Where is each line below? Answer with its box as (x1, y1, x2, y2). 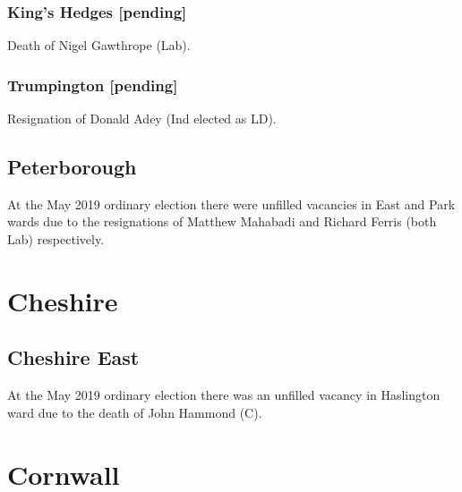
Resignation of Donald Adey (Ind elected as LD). (7, 109, 277, 128)
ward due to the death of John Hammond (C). (7, 403, 262, 421)
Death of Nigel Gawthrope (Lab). (7, 36, 191, 55)
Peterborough (7, 153, 137, 181)
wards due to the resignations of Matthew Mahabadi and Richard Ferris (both (7, 212, 437, 231)
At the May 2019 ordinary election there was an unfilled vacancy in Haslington (7, 386, 441, 404)
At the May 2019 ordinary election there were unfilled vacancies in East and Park (7, 194, 456, 213)
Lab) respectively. (7, 230, 105, 249)
